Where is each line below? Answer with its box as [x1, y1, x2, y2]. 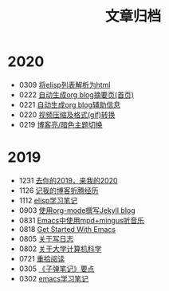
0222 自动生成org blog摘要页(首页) [18, 89, 135, 100]
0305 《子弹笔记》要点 [18, 264, 95, 273]
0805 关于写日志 [18, 234, 74, 243]
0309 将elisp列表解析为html [18, 80, 111, 89]
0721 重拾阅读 [18, 254, 65, 263]
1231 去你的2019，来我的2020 [18, 175, 118, 185]
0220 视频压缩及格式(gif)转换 [18, 109, 116, 120]
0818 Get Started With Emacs [18, 224, 116, 234]
